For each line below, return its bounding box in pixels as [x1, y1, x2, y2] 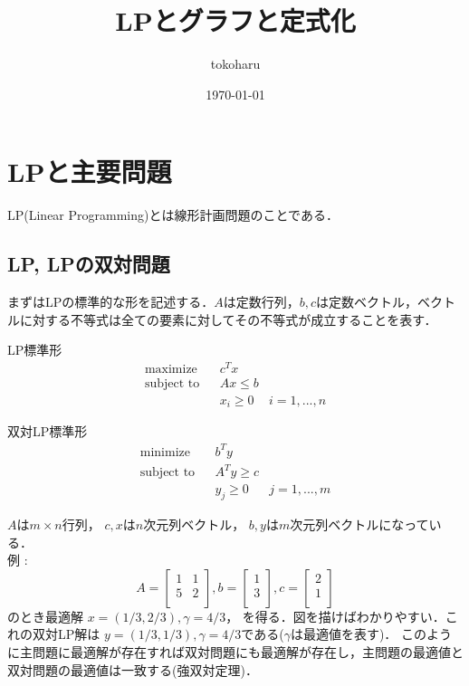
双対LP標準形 [7, 422, 88, 441]
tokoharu [210, 54, 261, 73]
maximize [144, 362, 197, 376]
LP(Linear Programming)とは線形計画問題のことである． [7, 205, 339, 224]
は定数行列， [223, 292, 300, 311]
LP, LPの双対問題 [7, 250, 170, 278]
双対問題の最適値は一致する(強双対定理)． [7, 660, 258, 679]
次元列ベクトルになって [290, 514, 429, 533]
